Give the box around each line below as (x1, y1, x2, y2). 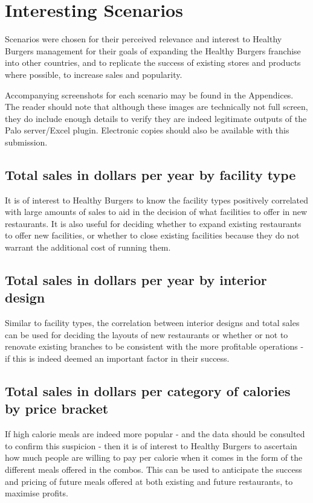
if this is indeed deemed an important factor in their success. (5, 352, 230, 365)
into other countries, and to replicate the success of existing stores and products (5, 56, 301, 69)
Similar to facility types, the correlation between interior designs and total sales (5, 316, 300, 329)
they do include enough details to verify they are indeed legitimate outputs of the (5, 112, 307, 124)
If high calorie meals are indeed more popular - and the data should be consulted (5, 428, 305, 440)
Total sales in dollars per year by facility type (5, 165, 296, 184)
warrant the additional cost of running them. (5, 241, 171, 254)
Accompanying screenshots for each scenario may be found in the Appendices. (5, 88, 294, 101)
